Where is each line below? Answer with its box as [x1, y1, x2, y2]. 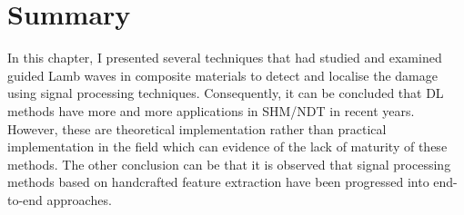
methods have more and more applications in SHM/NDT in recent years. [7, 101, 415, 120]
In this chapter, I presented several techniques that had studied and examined [7, 48, 442, 67]
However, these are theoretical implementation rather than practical [7, 119, 387, 138]
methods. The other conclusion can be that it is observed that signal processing [7, 154, 451, 173]
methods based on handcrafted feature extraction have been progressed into [7, 172, 429, 191]
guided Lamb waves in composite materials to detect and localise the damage [7, 65, 438, 84]
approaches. [46, 190, 112, 209]
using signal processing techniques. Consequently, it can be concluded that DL [7, 83, 444, 103]
